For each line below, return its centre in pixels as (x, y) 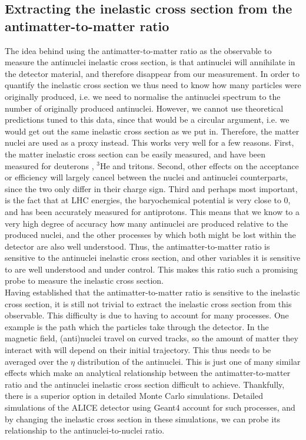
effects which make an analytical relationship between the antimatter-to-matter (148, 373)
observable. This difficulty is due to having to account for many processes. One (147, 315)
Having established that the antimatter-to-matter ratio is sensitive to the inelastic (152, 292)
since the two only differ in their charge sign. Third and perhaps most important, (151, 188)
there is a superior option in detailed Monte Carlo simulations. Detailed (134, 396)
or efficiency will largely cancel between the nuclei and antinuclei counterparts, (147, 177)
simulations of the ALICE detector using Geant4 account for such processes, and (150, 407)
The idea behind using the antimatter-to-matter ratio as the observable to (138, 50)
